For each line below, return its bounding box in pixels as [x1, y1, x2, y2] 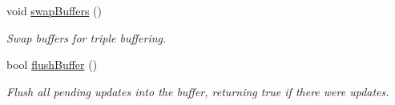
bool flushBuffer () [6, 56, 98, 73]
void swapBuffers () [6, 2, 102, 18]
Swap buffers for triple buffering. [6, 29, 167, 46]
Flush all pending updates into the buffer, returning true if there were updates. [6, 83, 389, 99]
